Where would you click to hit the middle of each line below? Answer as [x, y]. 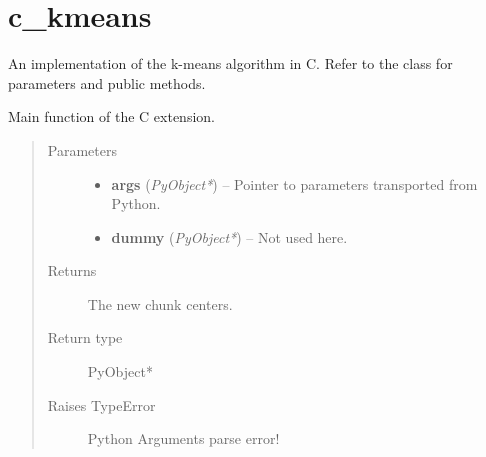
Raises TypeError [101, 404]
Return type [85, 337]
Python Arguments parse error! [183, 438]
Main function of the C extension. [111, 116]
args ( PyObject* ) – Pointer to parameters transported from [294, 183]
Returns [72, 270]
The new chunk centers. [160, 303]
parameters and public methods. [107, 82]
